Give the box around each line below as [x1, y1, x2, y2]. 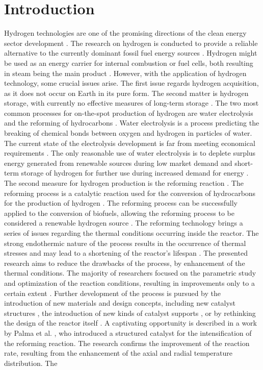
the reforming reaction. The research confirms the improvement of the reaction [4, 337, 250, 348]
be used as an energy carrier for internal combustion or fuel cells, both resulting [4, 57, 253, 68]
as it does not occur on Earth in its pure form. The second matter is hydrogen [4, 87, 249, 98]
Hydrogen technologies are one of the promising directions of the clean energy [4, 28, 247, 38]
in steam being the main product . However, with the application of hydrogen [4, 67, 247, 78]
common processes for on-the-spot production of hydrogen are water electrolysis [4, 107, 253, 118]
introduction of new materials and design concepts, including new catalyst [4, 298, 235, 308]
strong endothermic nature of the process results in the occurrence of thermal [4, 237, 246, 248]
